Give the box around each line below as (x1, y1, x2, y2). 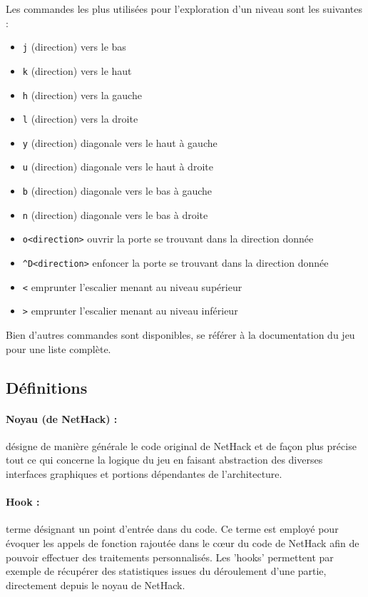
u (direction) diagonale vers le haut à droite (22, 159, 213, 174)
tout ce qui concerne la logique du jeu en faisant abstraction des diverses (6, 452, 323, 467)
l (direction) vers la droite (22, 111, 138, 126)
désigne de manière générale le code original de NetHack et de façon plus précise (6, 438, 357, 453)
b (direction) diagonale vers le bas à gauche (22, 183, 213, 198)
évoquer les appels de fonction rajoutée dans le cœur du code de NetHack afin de (6, 536, 359, 550)
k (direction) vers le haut (22, 63, 132, 78)
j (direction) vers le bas (22, 39, 126, 54)
